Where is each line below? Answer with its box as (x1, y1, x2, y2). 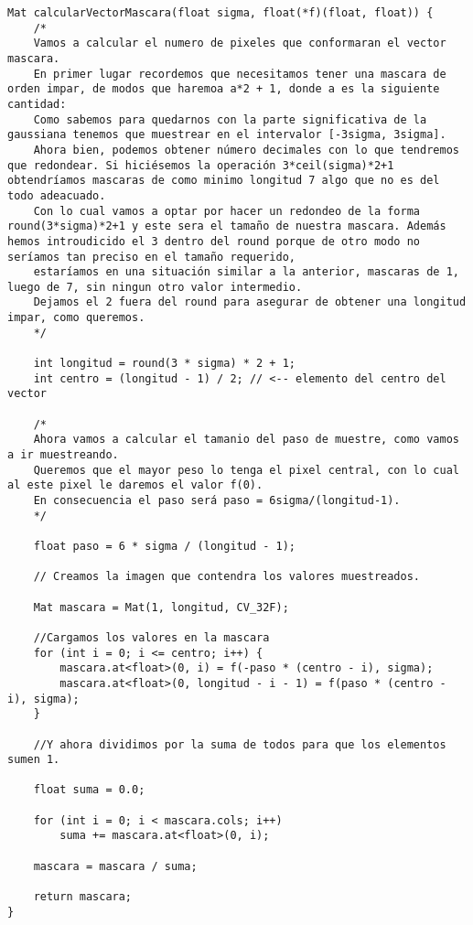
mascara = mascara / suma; (33, 859, 198, 873)
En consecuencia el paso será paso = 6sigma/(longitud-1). (33, 494, 401, 507)
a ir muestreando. (7, 448, 119, 462)
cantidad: (7, 97, 67, 111)
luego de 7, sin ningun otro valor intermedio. (7, 280, 303, 294)
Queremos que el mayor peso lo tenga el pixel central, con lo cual (33, 463, 459, 477)
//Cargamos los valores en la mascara (33, 630, 270, 644)
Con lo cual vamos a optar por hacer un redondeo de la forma (33, 204, 421, 218)
